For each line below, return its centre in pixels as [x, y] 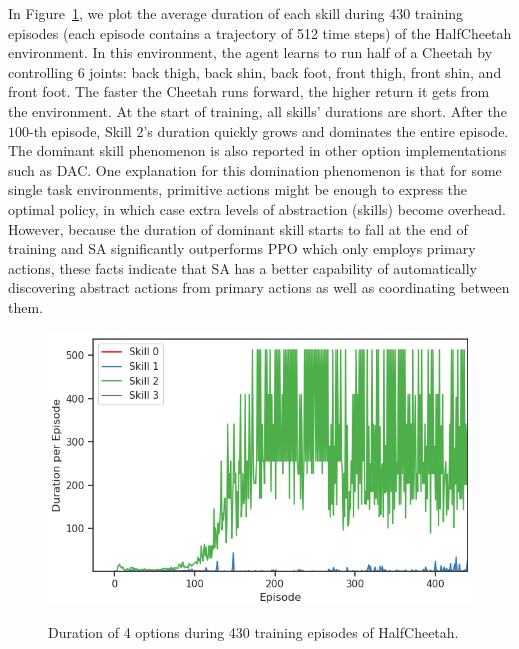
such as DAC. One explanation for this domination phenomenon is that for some [255, 169]
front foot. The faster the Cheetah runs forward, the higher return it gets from [249, 91]
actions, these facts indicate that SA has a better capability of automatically [242, 267]
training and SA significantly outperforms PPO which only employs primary [242, 248]
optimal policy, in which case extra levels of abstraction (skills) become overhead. [257, 208]
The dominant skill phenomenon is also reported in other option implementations [257, 150]
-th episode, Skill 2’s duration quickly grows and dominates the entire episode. [269, 130]
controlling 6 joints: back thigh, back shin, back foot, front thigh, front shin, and [255, 71]
